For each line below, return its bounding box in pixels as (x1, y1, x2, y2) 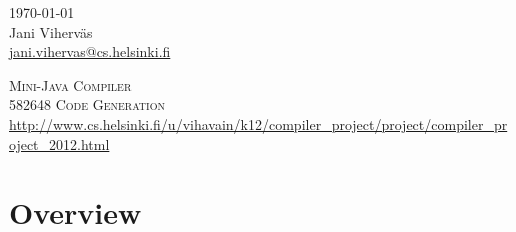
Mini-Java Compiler (9, 74, 132, 95)
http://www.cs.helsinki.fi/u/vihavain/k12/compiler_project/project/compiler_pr (9, 113, 508, 134)
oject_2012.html (9, 133, 110, 154)
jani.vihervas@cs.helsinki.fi (9, 41, 171, 62)
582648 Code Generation (9, 94, 165, 115)
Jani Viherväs (9, 21, 93, 42)
